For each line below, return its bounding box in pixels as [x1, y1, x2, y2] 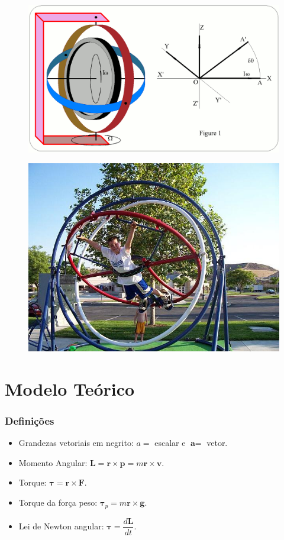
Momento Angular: [18, 456, 88, 468]
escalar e [154, 436, 186, 449]
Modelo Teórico [5, 376, 135, 400]
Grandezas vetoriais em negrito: [18, 436, 134, 449]
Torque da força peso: [18, 496, 98, 509]
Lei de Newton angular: [18, 519, 104, 532]
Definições [5, 413, 54, 428]
